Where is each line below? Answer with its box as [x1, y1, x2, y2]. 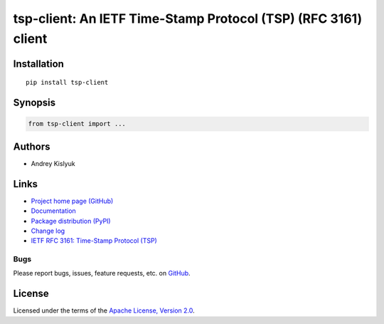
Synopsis [13, 97, 56, 109]
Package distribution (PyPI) [31, 216, 111, 225]
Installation [13, 58, 64, 70]
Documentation [31, 207, 76, 215]
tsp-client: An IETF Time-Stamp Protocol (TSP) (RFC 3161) [13, 11, 363, 26]
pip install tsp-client [26, 78, 109, 87]
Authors [13, 140, 50, 152]
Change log [31, 226, 65, 235]
